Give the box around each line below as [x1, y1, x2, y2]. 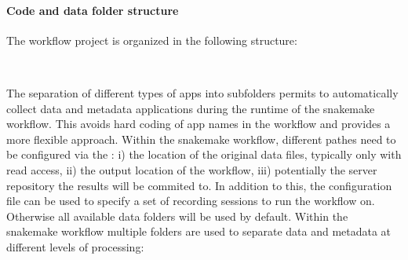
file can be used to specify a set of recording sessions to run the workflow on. [6, 192, 375, 209]
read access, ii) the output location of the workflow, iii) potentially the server [6, 161, 377, 178]
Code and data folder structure [6, 2, 179, 18]
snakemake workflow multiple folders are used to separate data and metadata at [6, 223, 392, 240]
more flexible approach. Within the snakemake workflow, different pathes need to [6, 130, 396, 147]
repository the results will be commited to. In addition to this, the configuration [6, 177, 392, 193]
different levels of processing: [6, 238, 144, 255]
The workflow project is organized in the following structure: [6, 31, 297, 48]
